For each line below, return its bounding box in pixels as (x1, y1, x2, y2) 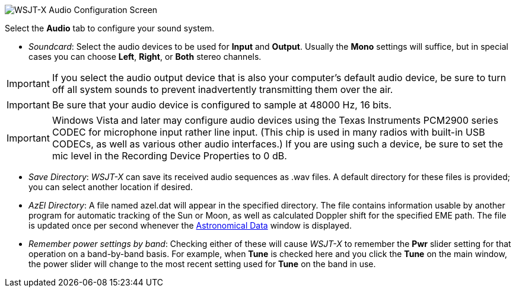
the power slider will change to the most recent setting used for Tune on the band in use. (28, 259, 376, 269)
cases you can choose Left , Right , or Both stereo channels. (28, 52, 262, 62)
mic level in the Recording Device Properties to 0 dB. (52, 150, 287, 162)
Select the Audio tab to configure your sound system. (5, 23, 215, 33)
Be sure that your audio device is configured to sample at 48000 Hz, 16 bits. (52, 99, 392, 111)
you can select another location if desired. (28, 182, 193, 192)
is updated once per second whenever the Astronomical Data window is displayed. (28, 220, 352, 230)
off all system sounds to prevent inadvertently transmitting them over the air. (52, 84, 393, 95)
